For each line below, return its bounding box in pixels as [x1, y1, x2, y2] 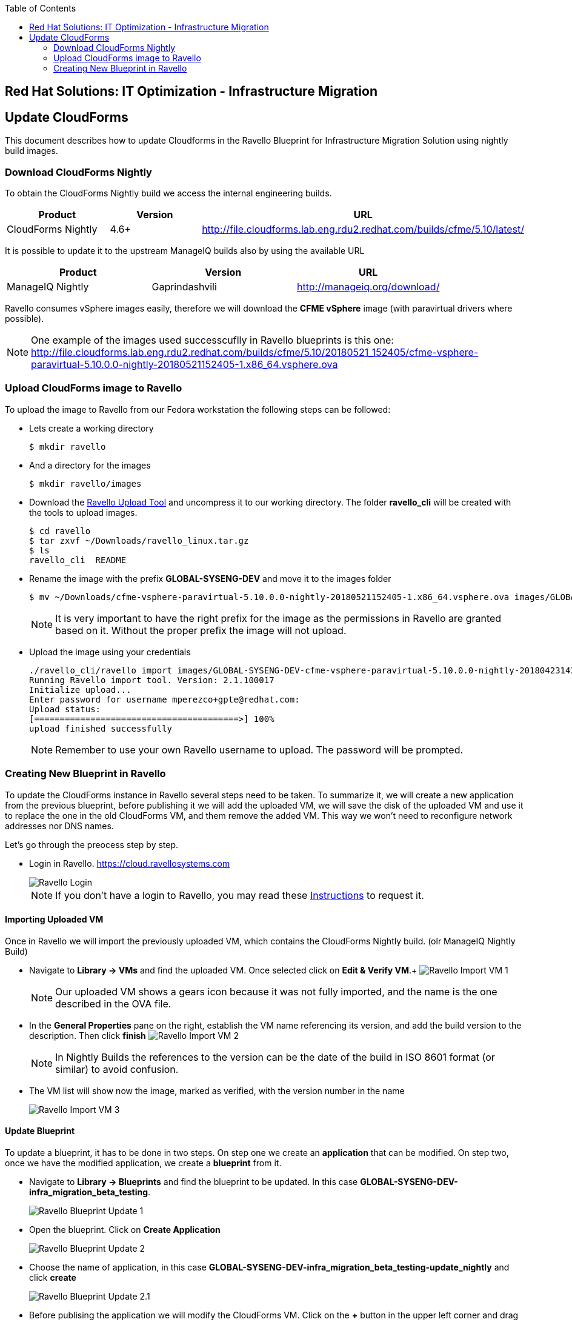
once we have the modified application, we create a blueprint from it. [5, 1157, 282, 1168]
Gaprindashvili [151, 281, 217, 293]
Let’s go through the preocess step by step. [5, 839, 179, 850]
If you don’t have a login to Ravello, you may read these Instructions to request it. [55, 889, 424, 901]
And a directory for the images [29, 459, 151, 470]
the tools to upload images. [29, 507, 138, 518]
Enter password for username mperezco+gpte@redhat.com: [29, 694, 300, 704]
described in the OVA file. [55, 997, 171, 1010]
